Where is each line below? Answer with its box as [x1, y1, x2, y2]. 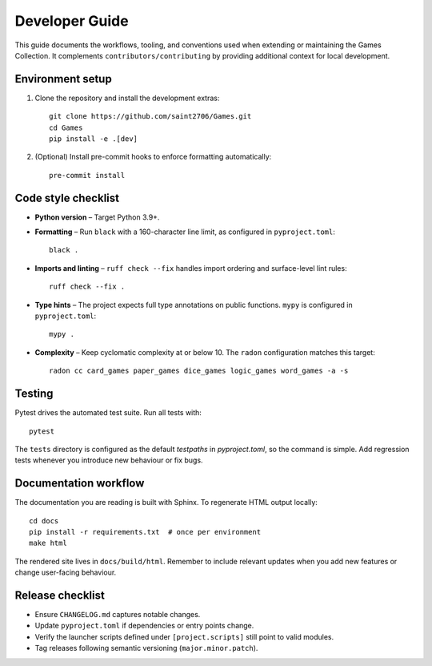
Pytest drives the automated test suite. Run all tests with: [14, 408, 202, 418]
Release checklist [14, 588, 106, 602]
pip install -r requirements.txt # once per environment [29, 527, 262, 536]
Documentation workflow [14, 477, 145, 490]
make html [29, 539, 67, 548]
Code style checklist [14, 191, 120, 204]
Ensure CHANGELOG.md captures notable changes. [34, 610, 201, 620]
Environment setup [14, 72, 112, 86]
